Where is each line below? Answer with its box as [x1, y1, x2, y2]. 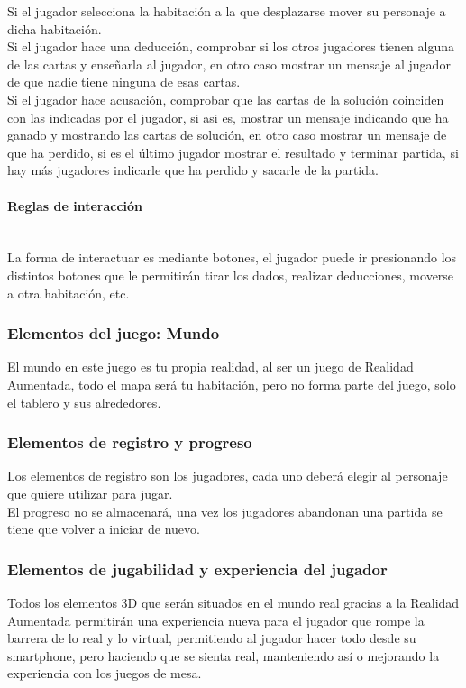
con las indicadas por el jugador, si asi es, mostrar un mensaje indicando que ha [7, 107, 449, 126]
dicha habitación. [7, 19, 102, 38]
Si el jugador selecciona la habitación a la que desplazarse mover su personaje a [7, 2, 446, 20]
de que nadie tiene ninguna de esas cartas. [7, 72, 241, 91]
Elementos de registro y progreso [7, 431, 252, 454]
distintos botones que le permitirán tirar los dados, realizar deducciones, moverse [7, 265, 454, 284]
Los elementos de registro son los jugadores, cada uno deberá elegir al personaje [7, 466, 448, 485]
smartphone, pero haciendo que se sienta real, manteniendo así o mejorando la [7, 646, 440, 665]
